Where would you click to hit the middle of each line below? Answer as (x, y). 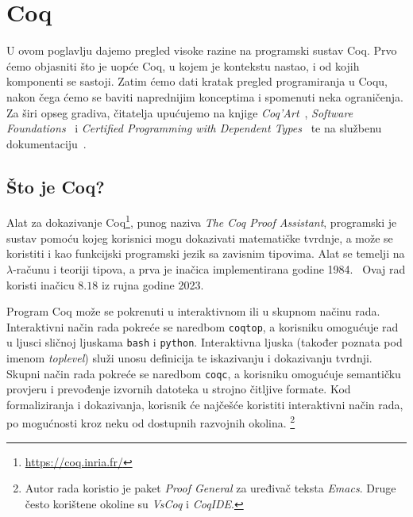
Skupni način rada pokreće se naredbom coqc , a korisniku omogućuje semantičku (204, 373)
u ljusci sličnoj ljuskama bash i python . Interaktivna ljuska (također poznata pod (205, 342)
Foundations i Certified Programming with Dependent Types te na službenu (194, 128)
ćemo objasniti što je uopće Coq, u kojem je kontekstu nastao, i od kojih (183, 65)
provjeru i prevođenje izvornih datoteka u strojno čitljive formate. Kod (179, 389)
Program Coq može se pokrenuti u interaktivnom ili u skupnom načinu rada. (193, 311)
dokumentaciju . (46, 143)
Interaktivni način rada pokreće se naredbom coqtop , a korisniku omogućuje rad (203, 326)
